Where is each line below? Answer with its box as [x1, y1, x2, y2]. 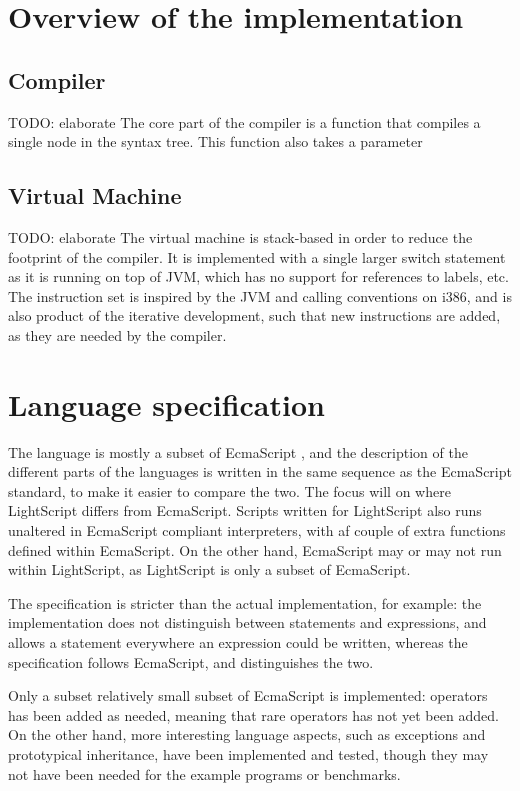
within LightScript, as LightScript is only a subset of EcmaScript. [8, 559, 411, 580]
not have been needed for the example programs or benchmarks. [8, 763, 401, 784]
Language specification [8, 383, 325, 424]
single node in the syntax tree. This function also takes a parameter [8, 131, 423, 152]
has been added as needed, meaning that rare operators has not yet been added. [8, 704, 499, 725]
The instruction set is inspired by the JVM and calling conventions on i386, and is [8, 285, 512, 306]
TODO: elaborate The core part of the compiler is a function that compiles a [8, 111, 481, 132]
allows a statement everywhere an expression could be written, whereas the [8, 632, 468, 652]
